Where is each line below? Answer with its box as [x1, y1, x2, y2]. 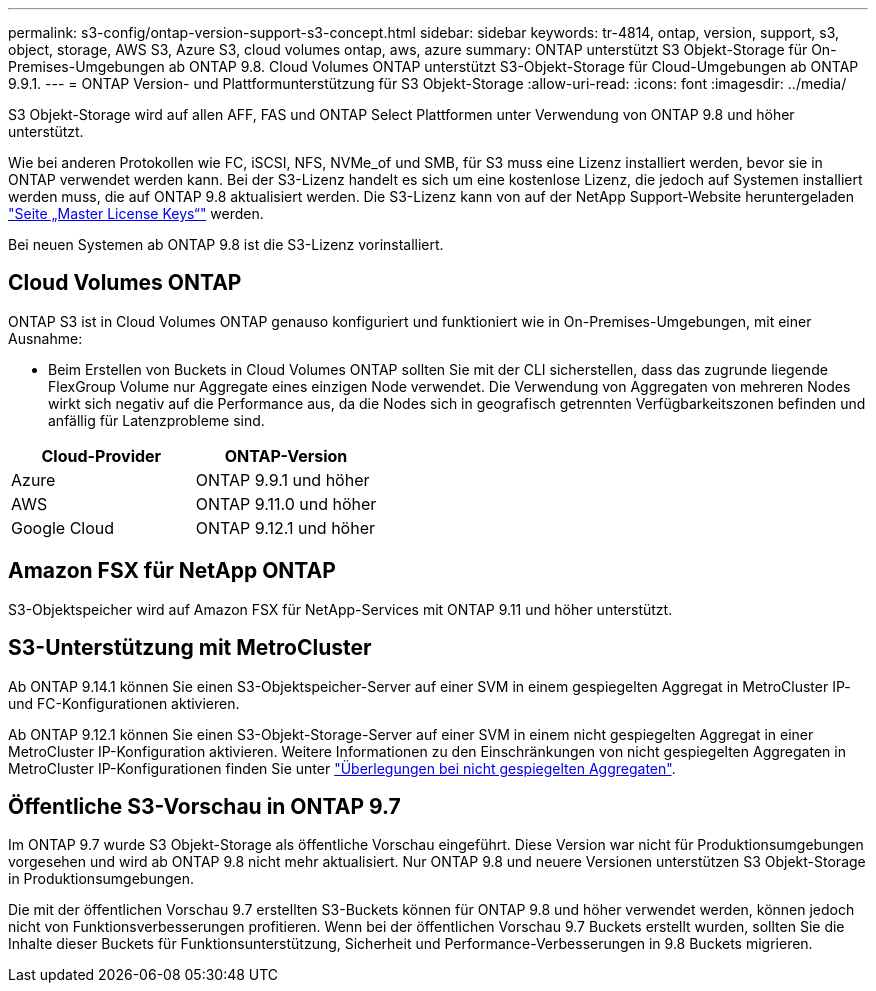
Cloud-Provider [41, 445, 162, 466]
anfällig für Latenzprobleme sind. [48, 411, 265, 429]
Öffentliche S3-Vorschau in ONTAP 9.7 [8, 793, 401, 819]
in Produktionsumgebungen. [8, 870, 194, 888]
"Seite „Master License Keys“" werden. [8, 205, 264, 222]
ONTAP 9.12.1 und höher [195, 517, 375, 538]
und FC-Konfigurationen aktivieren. [8, 694, 240, 712]
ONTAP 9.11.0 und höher [195, 493, 377, 514]
